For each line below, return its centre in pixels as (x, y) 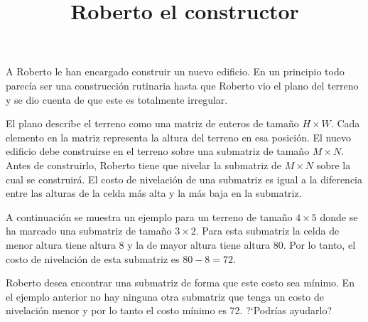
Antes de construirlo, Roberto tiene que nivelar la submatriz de (144, 165)
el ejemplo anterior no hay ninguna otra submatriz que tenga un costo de (165, 296)
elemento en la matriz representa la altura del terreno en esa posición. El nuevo (178, 137)
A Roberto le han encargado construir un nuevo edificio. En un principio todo (175, 71)
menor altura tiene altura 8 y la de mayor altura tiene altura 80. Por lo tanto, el (181, 244)
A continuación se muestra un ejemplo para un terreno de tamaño (149, 216)
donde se (339, 216)
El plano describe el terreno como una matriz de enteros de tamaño (152, 123)
